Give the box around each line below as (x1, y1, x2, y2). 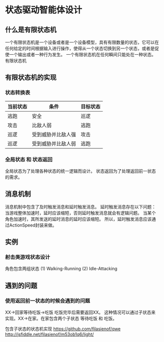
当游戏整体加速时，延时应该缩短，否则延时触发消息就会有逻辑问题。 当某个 (5, 210, 156, 216)
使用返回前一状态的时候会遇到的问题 (5, 297, 90, 304)
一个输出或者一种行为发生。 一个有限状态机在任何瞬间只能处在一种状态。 (9, 52, 156, 57)
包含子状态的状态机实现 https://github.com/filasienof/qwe (5, 326, 121, 332)
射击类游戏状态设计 (5, 254, 50, 261)
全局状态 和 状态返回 (5, 156, 53, 163)
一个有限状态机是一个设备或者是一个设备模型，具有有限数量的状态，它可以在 (5, 40, 159, 45)
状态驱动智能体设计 (5, 4, 82, 16)
